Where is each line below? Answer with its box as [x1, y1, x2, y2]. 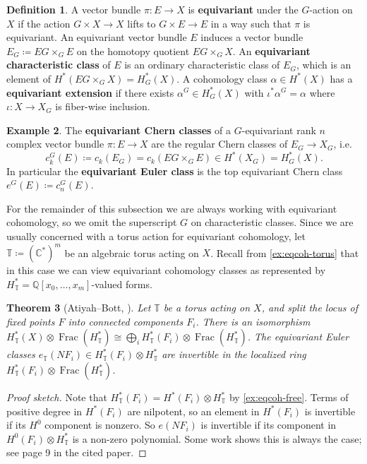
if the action [18, 16, 71, 30]
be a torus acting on [163, 300, 251, 315]
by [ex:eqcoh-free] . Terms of [229, 390, 349, 405]
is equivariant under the [188, 2, 299, 16]
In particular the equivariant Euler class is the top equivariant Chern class [6, 163, 343, 178]
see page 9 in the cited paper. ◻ [6, 445, 147, 460]
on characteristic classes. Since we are [191, 215, 354, 230]
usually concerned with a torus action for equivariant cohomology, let [6, 228, 306, 243]
